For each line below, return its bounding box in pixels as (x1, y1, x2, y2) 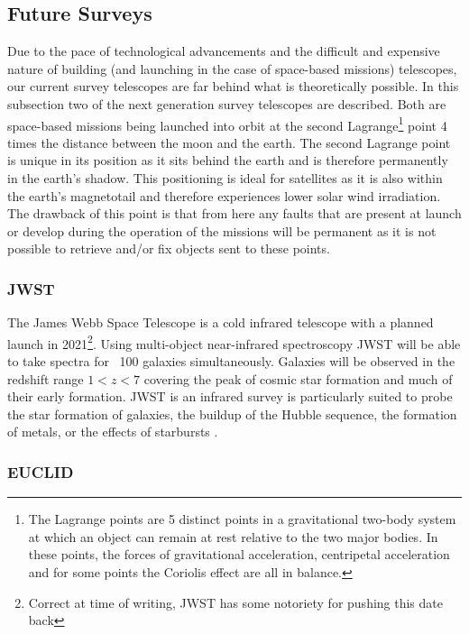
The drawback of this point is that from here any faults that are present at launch (7, 204, 462, 223)
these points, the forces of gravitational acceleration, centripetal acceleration (28, 545, 450, 564)
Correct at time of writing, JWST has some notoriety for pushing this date (28, 593, 443, 611)
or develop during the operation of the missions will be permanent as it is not (7, 221, 437, 240)
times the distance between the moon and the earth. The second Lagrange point (7, 133, 451, 152)
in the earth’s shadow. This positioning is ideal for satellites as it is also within (7, 169, 443, 188)
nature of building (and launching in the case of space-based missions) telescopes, (7, 59, 457, 78)
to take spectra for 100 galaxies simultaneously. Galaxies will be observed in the (7, 352, 455, 371)
